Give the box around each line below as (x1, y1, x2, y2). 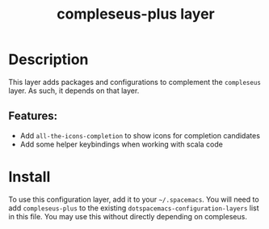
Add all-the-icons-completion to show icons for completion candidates (19, 130, 261, 140)
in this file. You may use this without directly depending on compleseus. (8, 211, 248, 221)
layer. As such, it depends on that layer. (8, 86, 140, 95)
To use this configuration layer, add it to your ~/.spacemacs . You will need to (8, 194, 260, 204)
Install (8, 168, 51, 186)
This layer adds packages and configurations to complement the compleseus (8, 77, 261, 87)
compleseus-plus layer (56, 5, 216, 23)
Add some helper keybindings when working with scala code (19, 139, 224, 149)
